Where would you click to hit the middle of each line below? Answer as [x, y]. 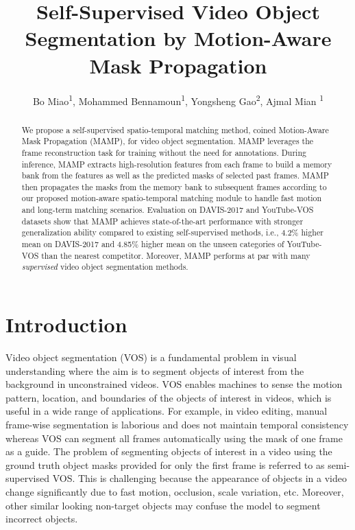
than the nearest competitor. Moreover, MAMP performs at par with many [176, 255]
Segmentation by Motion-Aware [178, 38]
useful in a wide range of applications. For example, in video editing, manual [167, 411]
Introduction [66, 324]
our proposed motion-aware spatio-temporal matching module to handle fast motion [172, 198]
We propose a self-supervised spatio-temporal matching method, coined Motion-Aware [175, 129]
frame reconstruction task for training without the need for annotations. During [164, 152]
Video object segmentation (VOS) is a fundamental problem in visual [151, 357]
